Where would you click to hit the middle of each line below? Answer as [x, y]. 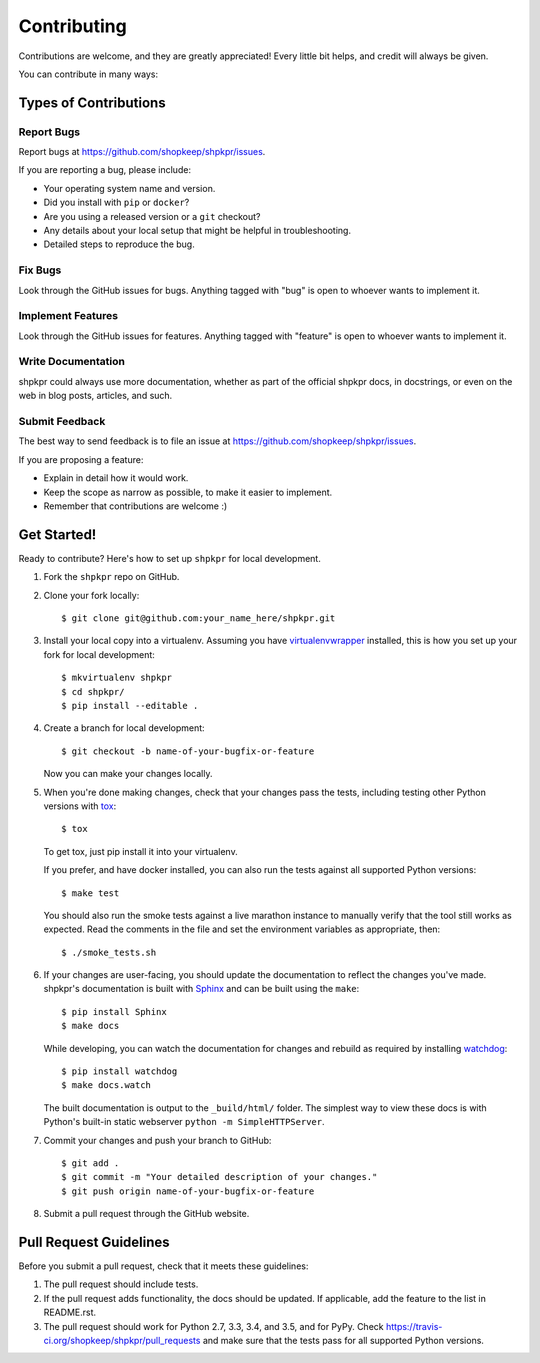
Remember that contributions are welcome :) [135, 506]
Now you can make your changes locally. [128, 774]
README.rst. [70, 1312]
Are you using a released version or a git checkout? [152, 216]
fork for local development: [99, 654]
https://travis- [414, 1326]
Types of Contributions [92, 102]
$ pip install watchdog [119, 1071]
